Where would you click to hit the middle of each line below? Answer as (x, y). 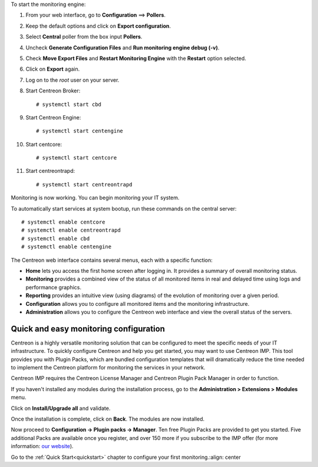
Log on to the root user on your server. (72, 80)
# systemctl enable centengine (67, 247)
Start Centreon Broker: (53, 91)
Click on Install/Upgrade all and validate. (61, 408)
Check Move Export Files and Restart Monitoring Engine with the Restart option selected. (136, 58)
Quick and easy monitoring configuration (88, 328)
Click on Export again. (53, 69)
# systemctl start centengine (80, 131)
